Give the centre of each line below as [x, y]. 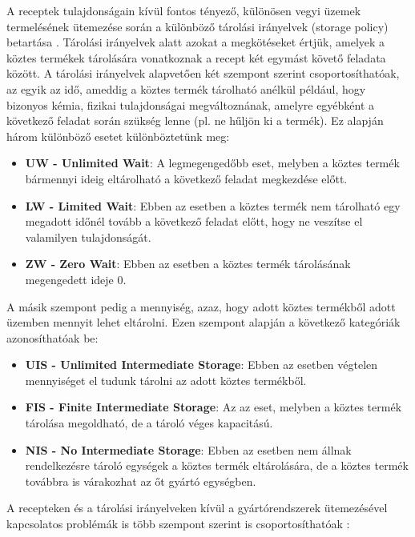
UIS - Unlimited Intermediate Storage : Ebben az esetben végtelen [201, 365]
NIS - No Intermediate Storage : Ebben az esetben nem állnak [188, 449]
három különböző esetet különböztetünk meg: [118, 136]
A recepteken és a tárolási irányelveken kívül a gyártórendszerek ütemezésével [197, 508]
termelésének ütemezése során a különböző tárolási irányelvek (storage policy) [197, 26]
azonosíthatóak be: [52, 337]
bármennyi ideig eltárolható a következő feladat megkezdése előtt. [186, 178]
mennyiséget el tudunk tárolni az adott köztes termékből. [166, 380]
